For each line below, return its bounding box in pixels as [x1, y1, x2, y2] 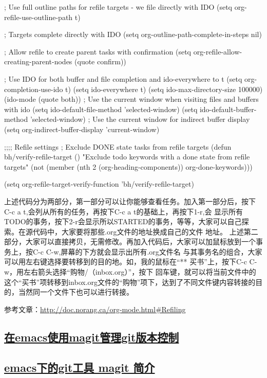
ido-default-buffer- [199, 103, 257, 114]
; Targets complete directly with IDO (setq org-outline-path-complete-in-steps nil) [4, 29, 262, 40]
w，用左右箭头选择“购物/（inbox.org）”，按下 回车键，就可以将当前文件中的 [4, 266, 256, 277]
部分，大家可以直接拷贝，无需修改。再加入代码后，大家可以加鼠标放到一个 [4, 236, 256, 247]
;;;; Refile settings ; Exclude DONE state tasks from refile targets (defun [4, 141, 232, 152]
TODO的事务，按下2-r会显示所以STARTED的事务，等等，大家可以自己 [4, 216, 242, 227]
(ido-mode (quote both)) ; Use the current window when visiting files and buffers [4, 94, 259, 104]
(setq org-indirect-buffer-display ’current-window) [4, 123, 160, 134]
